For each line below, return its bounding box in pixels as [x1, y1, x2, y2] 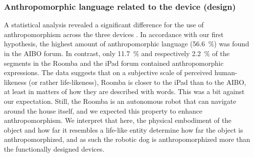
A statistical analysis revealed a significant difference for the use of [4, 20, 204, 30]
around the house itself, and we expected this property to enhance [4, 105, 203, 116]
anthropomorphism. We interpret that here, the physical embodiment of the [4, 115, 231, 125]
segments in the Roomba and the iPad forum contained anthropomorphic [4, 58, 224, 68]
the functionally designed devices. [4, 143, 105, 154]
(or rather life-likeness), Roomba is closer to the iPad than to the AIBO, [28, 77, 246, 87]
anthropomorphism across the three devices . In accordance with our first [4, 29, 224, 39]
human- [214, 67, 237, 78]
